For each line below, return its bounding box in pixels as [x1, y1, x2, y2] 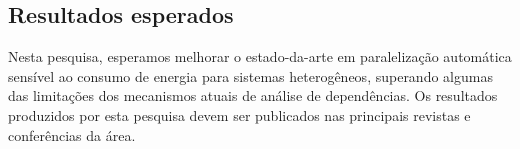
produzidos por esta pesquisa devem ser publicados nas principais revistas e [8, 104, 471, 125]
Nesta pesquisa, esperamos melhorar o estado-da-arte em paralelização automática [8, 46, 512, 67]
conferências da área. [8, 124, 136, 145]
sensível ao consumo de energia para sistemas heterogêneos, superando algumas [8, 65, 493, 86]
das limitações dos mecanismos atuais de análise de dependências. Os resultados [8, 85, 498, 106]
